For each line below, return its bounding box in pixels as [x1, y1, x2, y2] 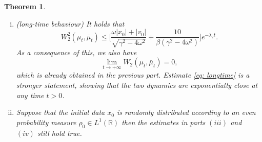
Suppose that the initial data [16, 107, 105, 117]
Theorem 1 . [4, 1, 46, 11]
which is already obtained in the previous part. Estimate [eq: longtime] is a [16, 69, 250, 80]
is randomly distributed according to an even [116, 107, 256, 117]
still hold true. [37, 127, 82, 138]
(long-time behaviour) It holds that [16, 18, 125, 29]
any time [16, 89, 44, 100]
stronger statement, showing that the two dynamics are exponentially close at [16, 80, 258, 90]
